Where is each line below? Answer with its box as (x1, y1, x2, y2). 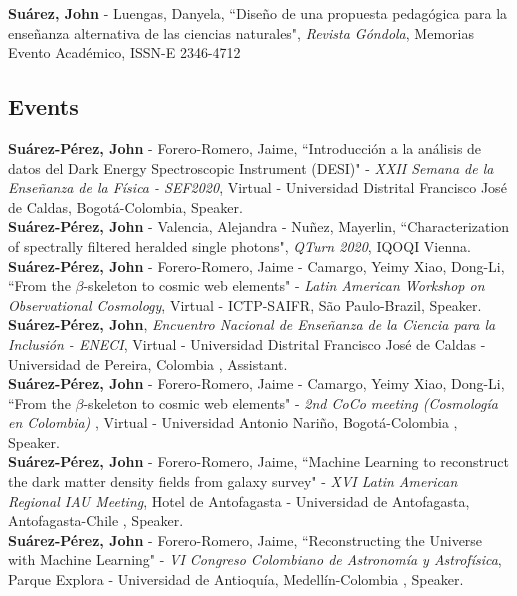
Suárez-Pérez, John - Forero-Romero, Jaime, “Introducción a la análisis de (8, 137, 482, 158)
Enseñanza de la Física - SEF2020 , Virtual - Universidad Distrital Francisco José (8, 177, 507, 198)
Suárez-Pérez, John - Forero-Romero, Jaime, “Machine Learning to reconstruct (8, 451, 509, 472)
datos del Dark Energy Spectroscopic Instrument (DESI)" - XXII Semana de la (8, 157, 494, 178)
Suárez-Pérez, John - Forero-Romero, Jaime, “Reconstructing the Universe (8, 529, 483, 550)
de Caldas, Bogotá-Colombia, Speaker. (8, 196, 243, 217)
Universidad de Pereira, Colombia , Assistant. (8, 353, 288, 374)
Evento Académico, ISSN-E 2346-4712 (8, 42, 241, 63)
